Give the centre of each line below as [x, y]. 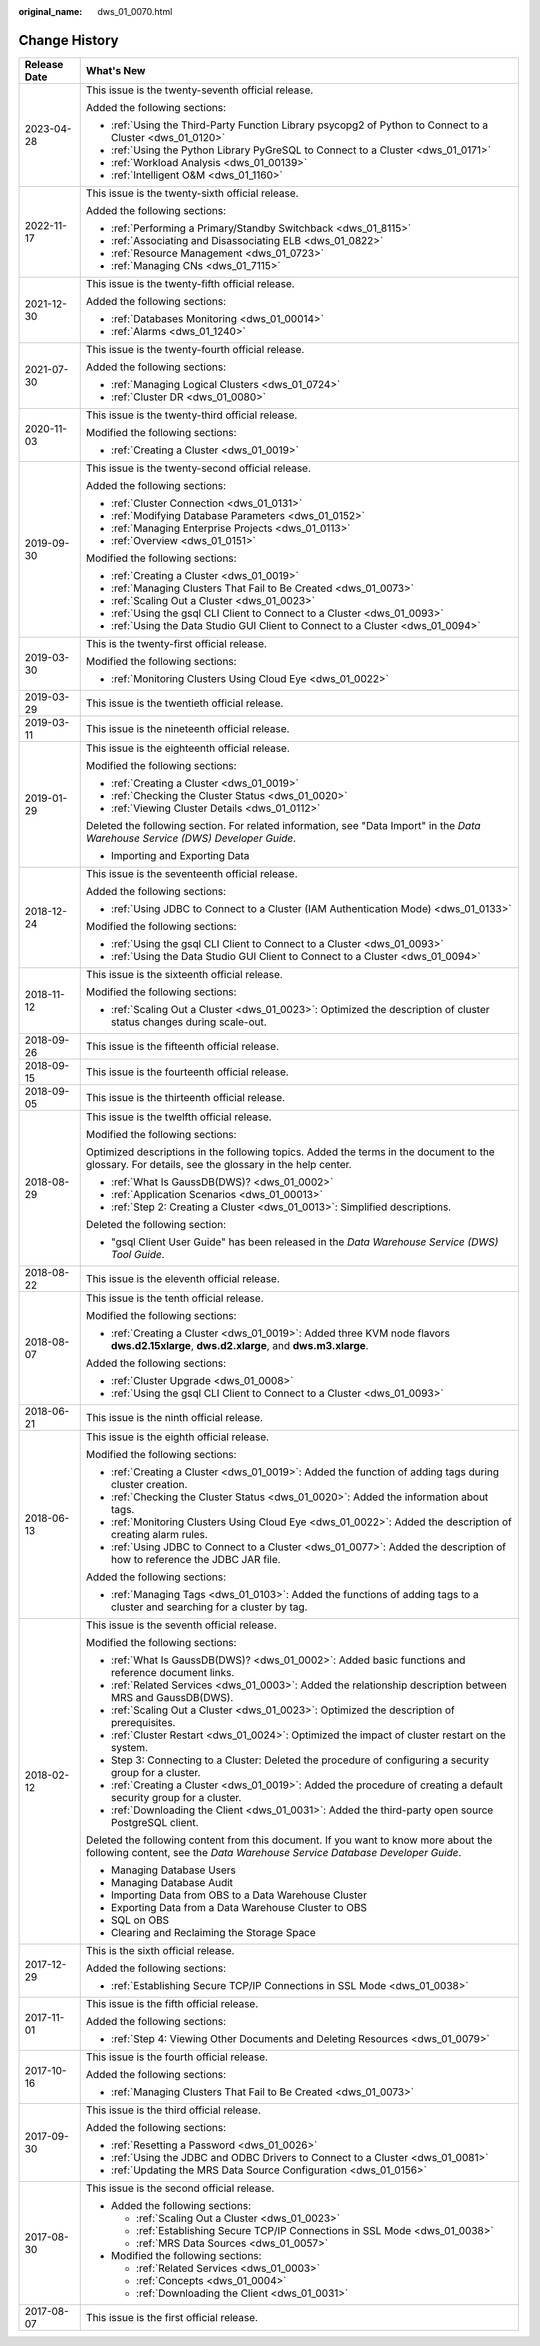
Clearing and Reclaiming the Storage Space [213, 1932]
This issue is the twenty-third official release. [191, 415]
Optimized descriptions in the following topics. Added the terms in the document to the [290, 1152]
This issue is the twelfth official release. [178, 1117]
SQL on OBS [140, 1920]
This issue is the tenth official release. [174, 1298]
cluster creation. [149, 1484]
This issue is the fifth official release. [172, 2003]
